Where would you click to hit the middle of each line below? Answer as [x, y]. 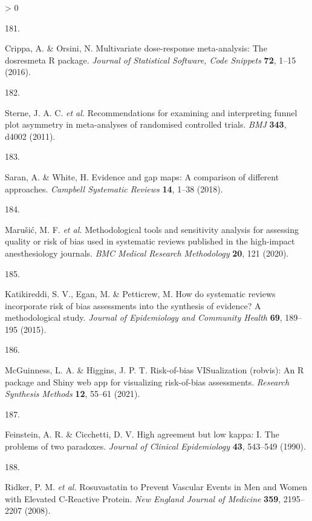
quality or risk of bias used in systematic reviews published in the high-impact [150, 241]
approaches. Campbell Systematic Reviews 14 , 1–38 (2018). [114, 188]
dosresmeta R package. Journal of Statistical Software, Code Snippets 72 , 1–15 [151, 60]
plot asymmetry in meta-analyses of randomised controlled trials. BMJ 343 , [146, 124]
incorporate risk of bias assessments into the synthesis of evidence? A [133, 305]
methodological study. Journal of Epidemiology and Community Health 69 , [144, 317]
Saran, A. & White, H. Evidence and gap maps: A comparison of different [142, 176]
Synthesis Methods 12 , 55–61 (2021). [73, 394]
